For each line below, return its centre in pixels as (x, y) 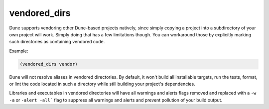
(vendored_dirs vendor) (49, 64)
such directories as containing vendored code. (57, 42)
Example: (19, 51)
